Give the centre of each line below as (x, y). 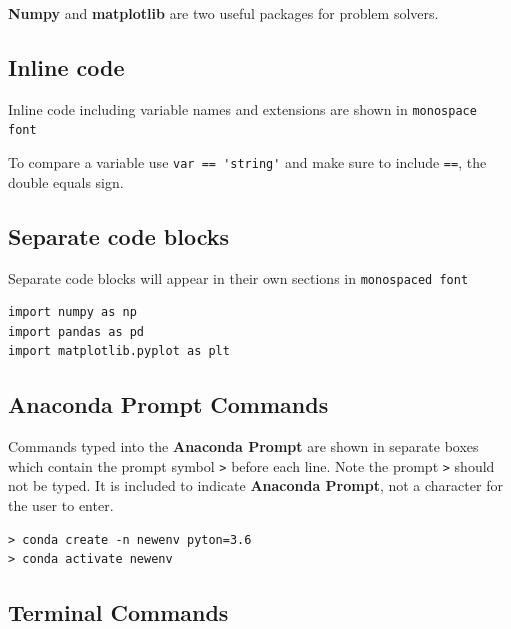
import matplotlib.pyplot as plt (119, 351)
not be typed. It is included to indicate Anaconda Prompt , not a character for (255, 485)
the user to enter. (61, 505)
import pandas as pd (76, 331)
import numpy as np (72, 312)
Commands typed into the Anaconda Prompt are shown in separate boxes (243, 446)
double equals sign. (66, 181)
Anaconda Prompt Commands (168, 404)
